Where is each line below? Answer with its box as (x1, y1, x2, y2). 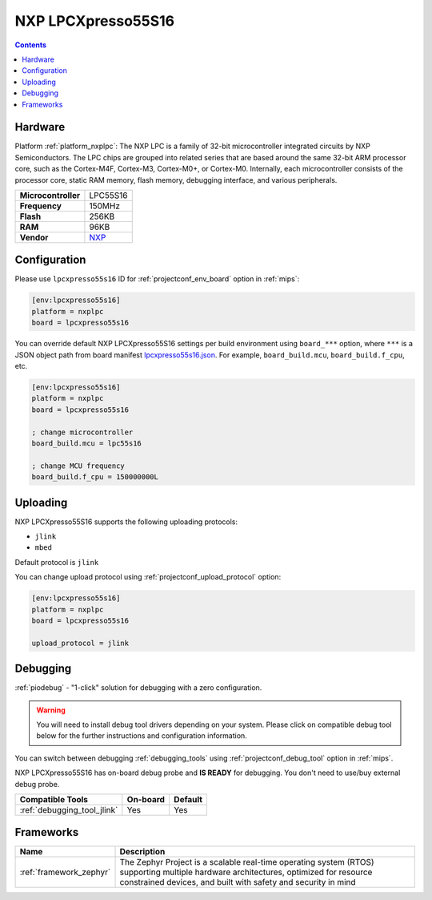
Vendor (19, 232, 49, 243)
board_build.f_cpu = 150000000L (31, 473, 159, 482)
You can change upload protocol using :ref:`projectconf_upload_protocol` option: (14, 572, 282, 582)
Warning (36, 705, 66, 715)
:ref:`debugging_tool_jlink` (19, 804, 118, 815)
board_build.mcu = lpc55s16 (31, 438, 142, 448)
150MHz (89, 200, 120, 212)
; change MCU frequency (31, 461, 126, 470)
